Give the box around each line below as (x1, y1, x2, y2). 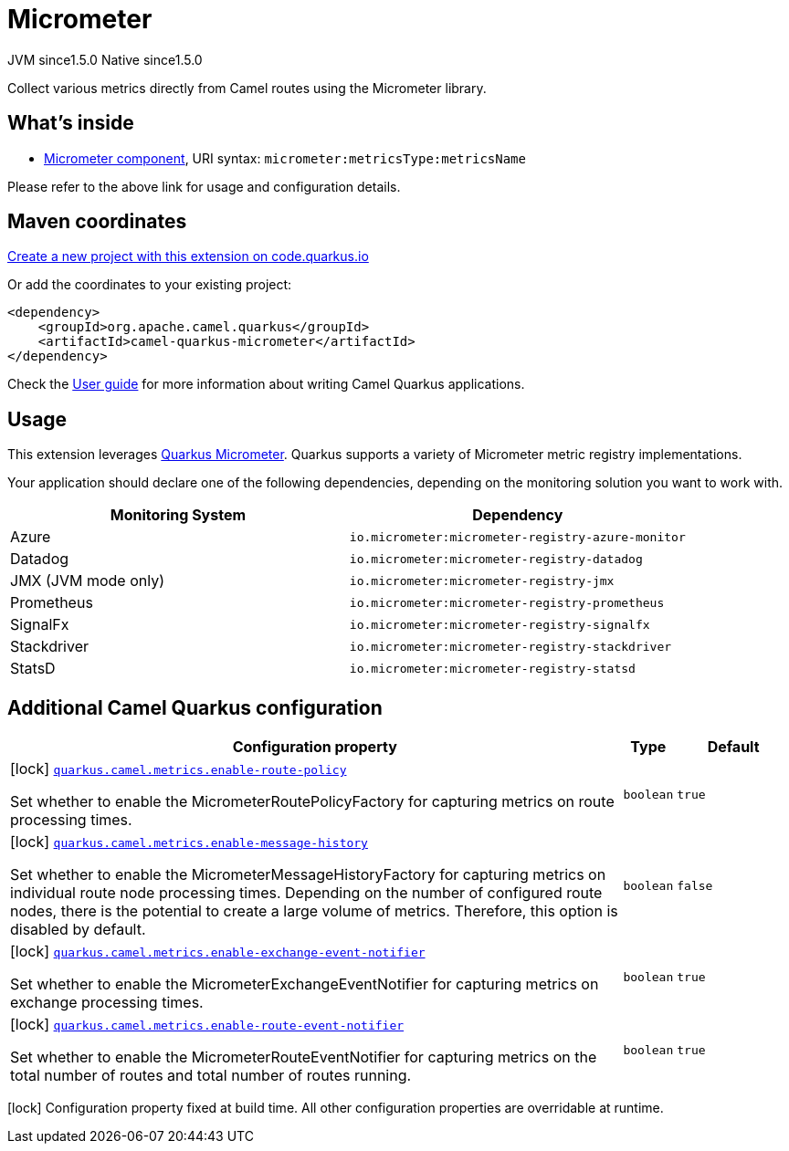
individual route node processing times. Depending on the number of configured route (10, 884, 603, 903)
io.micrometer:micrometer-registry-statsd (349, 661, 636, 675)
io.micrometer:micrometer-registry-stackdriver (349, 639, 672, 654)
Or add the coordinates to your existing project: (7, 277, 292, 293)
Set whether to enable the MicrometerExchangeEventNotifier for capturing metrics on (10, 975, 599, 994)
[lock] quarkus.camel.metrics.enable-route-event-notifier (10, 1015, 405, 1034)
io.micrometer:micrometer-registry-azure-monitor (349, 529, 686, 544)
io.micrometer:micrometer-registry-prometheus (349, 595, 665, 610)
